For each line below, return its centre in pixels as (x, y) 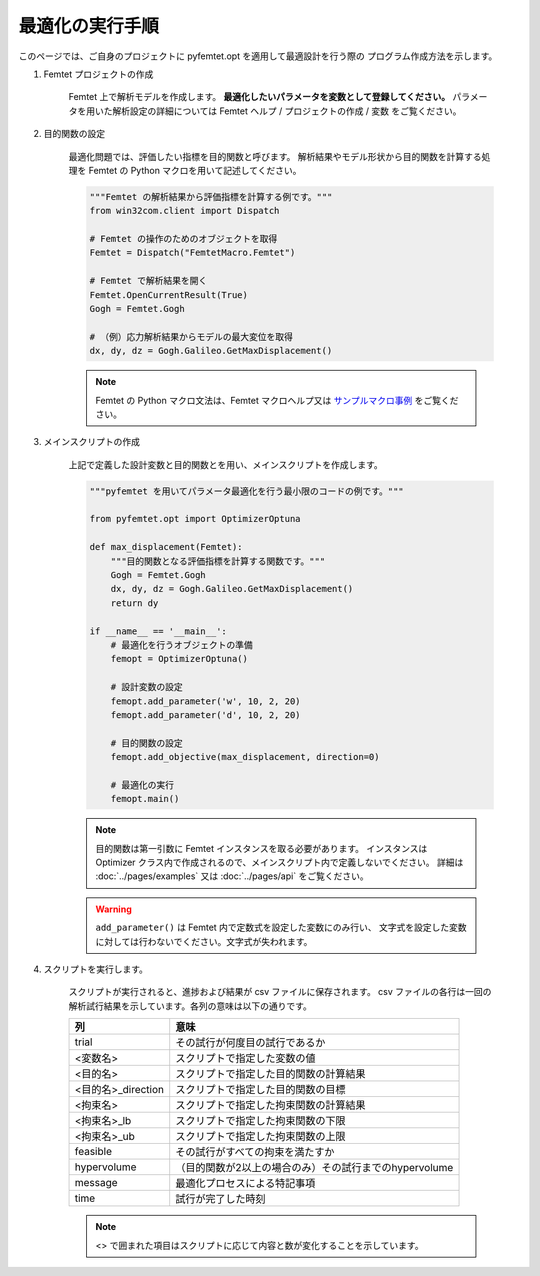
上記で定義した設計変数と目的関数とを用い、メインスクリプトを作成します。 (226, 464)
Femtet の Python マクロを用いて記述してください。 (195, 170)
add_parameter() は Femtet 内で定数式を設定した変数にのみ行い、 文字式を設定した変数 (281, 927)
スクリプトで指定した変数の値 (245, 1058)
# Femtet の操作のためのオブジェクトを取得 (183, 239)
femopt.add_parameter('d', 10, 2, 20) (205, 714)
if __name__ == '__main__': (158, 631)
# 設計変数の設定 (147, 687)
